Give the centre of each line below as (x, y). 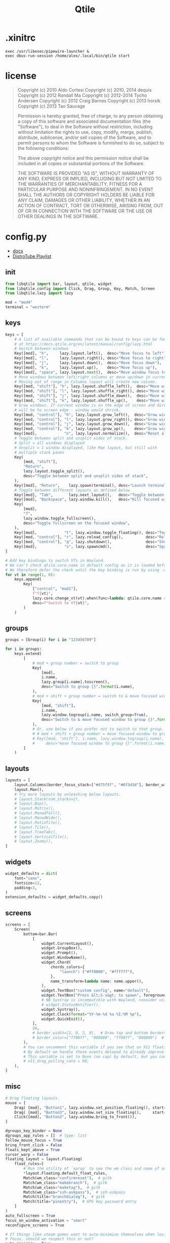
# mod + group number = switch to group (75, 663)
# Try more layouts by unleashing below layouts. (68, 794)
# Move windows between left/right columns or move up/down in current (91, 377)
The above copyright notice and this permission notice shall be (83, 158)
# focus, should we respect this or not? (50, 1239)
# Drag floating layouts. (32, 1098)
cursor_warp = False (27, 1154)
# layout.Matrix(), (35, 809)
